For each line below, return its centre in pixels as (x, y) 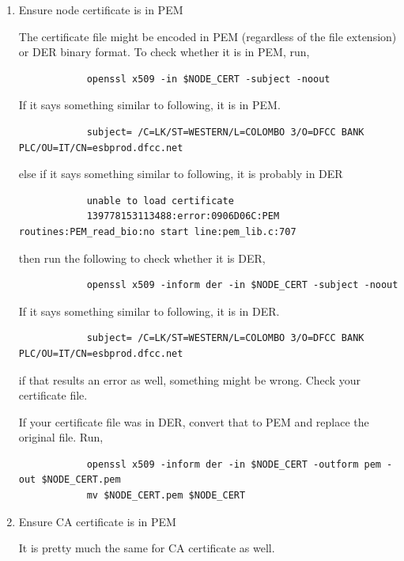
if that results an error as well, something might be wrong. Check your (189, 379)
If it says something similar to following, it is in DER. (149, 311)
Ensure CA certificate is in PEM (97, 521)
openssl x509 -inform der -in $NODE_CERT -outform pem (234, 464)
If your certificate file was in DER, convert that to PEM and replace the (194, 421)
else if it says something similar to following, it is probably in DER (181, 174)
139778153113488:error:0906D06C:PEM (183, 216)
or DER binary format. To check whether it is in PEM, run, (164, 52)
